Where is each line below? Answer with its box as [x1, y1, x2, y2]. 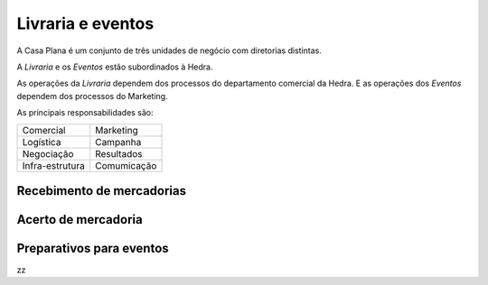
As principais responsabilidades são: [16, 107, 154, 118]
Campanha [95, 135, 142, 148]
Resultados [95, 147, 143, 160]
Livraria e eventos [16, 14, 155, 33]
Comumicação [95, 159, 157, 171]
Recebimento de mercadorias [16, 183, 187, 198]
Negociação [22, 147, 74, 160]
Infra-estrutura [22, 159, 85, 171]
